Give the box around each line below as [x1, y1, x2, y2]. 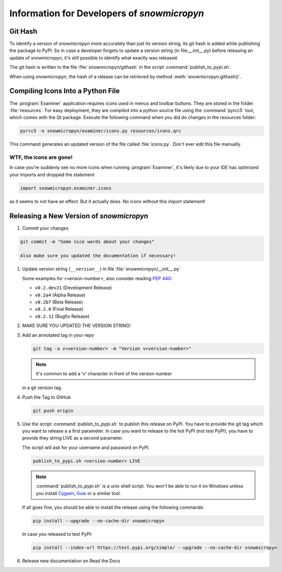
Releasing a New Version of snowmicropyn [9, 211, 149, 220]
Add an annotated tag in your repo [22, 332, 94, 338]
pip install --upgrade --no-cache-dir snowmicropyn [33, 517, 165, 524]
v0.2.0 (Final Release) [35, 306, 83, 312]
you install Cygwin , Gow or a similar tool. [36, 490, 121, 496]
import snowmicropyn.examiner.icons [20, 185, 112, 191]
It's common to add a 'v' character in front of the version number [36, 370, 173, 376]
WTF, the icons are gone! [9, 154, 73, 161]
